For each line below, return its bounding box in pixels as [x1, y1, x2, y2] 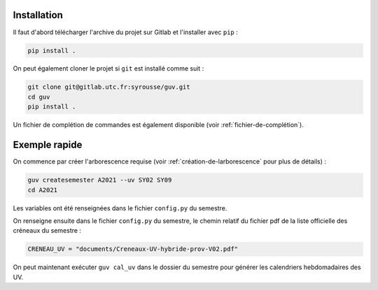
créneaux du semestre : [13, 226, 82, 235]
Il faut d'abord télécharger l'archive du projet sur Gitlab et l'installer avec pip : [13, 28, 238, 36]
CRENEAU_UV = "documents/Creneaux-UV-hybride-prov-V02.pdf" [27, 245, 239, 253]
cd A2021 [27, 186, 58, 194]
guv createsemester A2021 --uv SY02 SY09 [27, 176, 172, 184]
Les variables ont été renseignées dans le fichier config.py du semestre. [13, 203, 227, 212]
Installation [13, 9, 63, 21]
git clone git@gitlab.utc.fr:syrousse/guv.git [27, 83, 190, 91]
